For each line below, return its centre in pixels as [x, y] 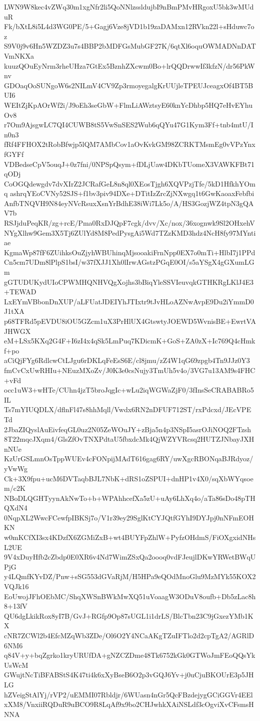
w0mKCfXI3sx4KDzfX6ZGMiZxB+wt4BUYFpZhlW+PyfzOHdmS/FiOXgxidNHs [130, 537]
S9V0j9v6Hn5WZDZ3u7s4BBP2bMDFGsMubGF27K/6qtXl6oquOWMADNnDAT [130, 46]
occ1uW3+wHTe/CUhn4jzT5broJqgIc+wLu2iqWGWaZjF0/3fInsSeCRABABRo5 [129, 390]
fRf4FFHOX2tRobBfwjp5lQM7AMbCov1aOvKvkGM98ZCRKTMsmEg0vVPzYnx [130, 144]
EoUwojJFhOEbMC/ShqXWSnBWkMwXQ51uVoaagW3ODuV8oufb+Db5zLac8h [130, 596]
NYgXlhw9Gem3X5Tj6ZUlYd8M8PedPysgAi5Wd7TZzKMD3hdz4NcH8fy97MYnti [130, 232]
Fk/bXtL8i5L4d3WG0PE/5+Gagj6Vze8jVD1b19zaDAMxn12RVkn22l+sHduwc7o [129, 26]
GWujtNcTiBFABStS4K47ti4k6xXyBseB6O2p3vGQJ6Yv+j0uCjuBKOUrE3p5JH [129, 675]
